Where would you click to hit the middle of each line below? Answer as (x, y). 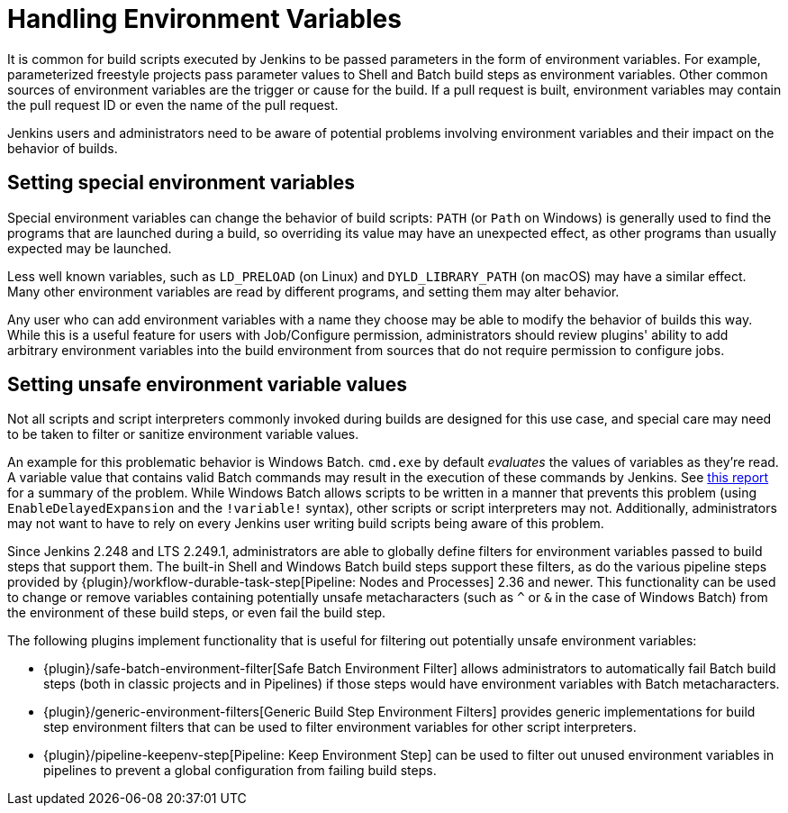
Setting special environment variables (181, 183)
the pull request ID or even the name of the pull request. (173, 105)
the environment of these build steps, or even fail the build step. (197, 613)
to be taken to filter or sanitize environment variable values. (183, 434)
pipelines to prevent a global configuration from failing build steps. (240, 771)
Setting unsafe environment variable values (207, 385)
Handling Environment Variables (204, 19)
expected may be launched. (90, 248)
